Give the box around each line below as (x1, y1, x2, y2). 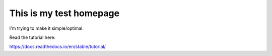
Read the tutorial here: (9, 34, 55, 40)
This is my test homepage (9, 8, 120, 19)
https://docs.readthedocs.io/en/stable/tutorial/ (9, 43, 106, 50)
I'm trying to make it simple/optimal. (9, 25, 84, 31)
